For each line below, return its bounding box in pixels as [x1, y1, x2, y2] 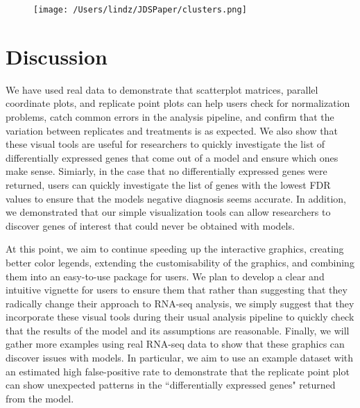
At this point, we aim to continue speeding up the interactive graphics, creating [6, 241, 344, 256]
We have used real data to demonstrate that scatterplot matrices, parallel [6, 82, 318, 96]
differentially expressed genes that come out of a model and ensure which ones [6, 150, 338, 164]
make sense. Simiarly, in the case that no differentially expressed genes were [6, 164, 327, 178]
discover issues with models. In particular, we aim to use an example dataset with [6, 350, 354, 365]
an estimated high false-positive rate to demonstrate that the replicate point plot [6, 364, 350, 378]
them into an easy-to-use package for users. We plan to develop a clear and [6, 269, 325, 283]
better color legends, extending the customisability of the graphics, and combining [6, 255, 354, 269]
